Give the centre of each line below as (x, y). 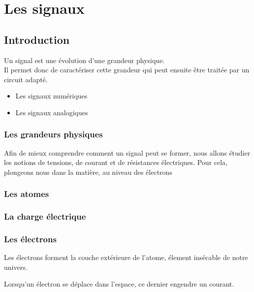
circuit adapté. (26, 79)
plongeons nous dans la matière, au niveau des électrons (88, 172)
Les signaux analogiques (52, 112)
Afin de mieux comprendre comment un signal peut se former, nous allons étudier (127, 152)
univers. (16, 267)
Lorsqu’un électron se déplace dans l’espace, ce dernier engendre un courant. (119, 283)
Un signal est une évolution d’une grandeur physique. (84, 60)
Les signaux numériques (51, 96)
